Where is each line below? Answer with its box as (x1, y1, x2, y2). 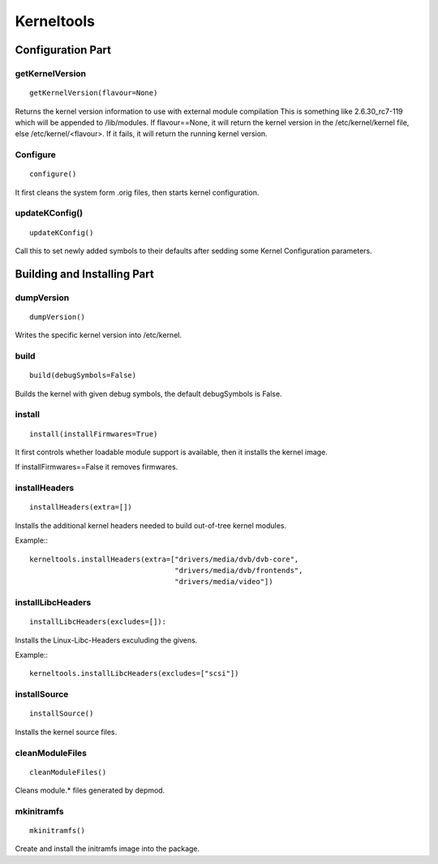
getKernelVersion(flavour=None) (29, 88, 158, 97)
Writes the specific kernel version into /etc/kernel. (15, 330, 182, 340)
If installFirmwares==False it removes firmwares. (15, 462, 178, 472)
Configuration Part (15, 43, 111, 57)
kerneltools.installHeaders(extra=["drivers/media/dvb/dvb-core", (29, 554, 299, 564)
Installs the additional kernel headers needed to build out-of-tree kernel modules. (15, 520, 287, 531)
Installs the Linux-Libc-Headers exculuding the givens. (15, 635, 198, 645)
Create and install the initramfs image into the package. (15, 844, 200, 853)
